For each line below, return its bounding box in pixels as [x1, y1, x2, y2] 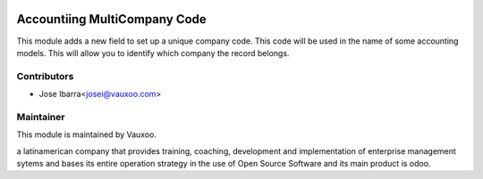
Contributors [16, 69, 74, 82]
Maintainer [16, 110, 65, 123]
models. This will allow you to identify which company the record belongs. [16, 47, 290, 58]
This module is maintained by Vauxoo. [16, 129, 157, 140]
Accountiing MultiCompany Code [16, 12, 208, 27]
